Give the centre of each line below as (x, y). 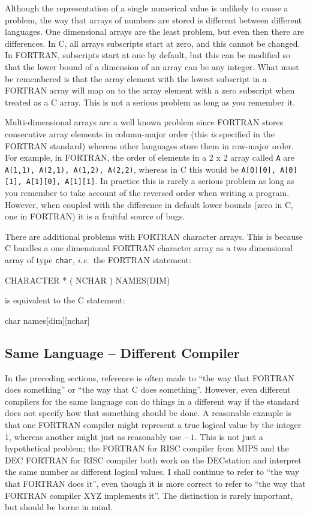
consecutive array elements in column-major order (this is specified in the (140, 133)
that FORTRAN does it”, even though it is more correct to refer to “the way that (155, 484)
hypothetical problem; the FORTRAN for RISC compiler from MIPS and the (147, 448)
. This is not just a (229, 436)
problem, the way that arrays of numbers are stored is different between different (154, 19)
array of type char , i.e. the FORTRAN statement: (98, 260)
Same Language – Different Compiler (122, 352)
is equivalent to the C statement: (65, 300)
